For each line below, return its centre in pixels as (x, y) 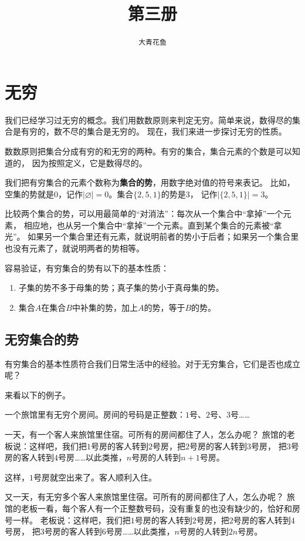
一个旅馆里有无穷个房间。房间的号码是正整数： (95, 414)
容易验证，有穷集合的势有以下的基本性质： (87, 268)
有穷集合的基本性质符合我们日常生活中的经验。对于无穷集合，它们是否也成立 (152, 363)
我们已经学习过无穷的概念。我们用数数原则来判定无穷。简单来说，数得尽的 (148, 120)
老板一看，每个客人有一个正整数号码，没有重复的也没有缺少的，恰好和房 (160, 508)
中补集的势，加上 (105, 307)
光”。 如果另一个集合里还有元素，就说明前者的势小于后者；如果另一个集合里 (152, 236)
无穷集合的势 (42, 339)
